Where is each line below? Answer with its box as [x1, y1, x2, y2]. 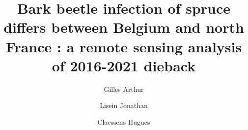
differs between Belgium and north [3, 17, 244, 37]
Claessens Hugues [97, 116, 150, 127]
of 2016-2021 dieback [52, 55, 196, 75]
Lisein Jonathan [100, 100, 148, 110]
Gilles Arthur [104, 84, 144, 94]
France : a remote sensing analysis [5, 36, 242, 56]
